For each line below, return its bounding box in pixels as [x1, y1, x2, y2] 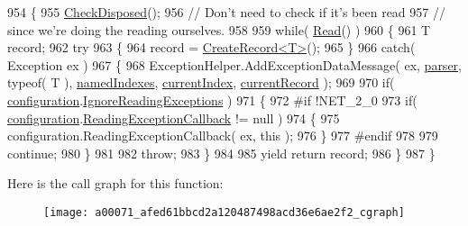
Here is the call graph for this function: [7, 174, 224, 193]
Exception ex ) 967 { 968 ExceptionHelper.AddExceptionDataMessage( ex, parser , [7, 55, 462, 74]
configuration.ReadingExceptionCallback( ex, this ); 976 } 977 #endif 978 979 [7, 126, 438, 145]
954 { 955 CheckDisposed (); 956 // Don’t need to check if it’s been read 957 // [7, 3, 445, 21]
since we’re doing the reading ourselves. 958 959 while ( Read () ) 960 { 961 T [7, 20, 431, 39]
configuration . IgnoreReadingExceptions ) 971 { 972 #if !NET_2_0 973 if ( [7, 90, 418, 109]
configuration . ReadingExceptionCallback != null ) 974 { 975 [7, 108, 340, 127]
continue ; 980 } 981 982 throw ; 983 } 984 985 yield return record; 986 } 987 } [7, 143, 436, 162]
